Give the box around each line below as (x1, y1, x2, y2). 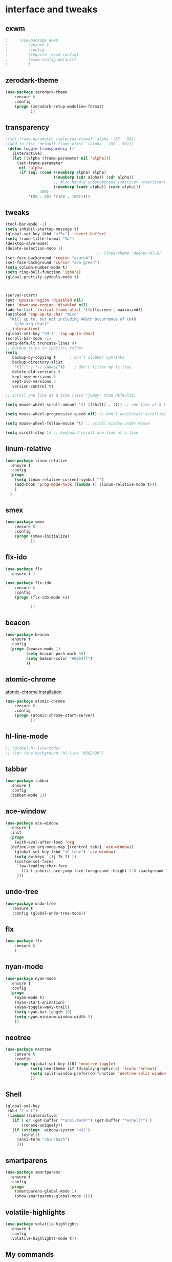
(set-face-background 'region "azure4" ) (5, 255, 93, 260)
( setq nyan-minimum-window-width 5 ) (14, 1014, 93, 1020)
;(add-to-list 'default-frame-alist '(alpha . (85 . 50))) (5, 142, 134, 147)
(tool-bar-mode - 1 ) (5, 222, 47, 227)
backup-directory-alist (12, 360, 63, 365)
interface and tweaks (5, 4, 98, 15)
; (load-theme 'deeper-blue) (97, 251, 161, 256)
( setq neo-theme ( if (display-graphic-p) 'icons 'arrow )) (30, 1066, 157, 1071)
